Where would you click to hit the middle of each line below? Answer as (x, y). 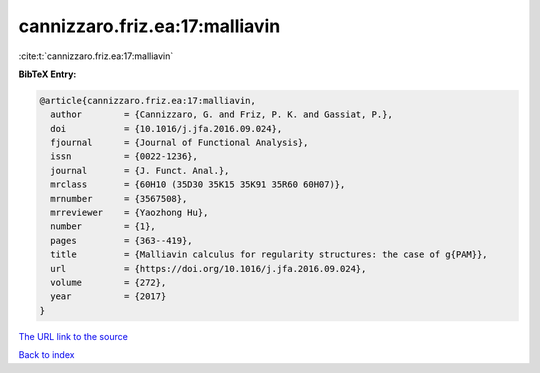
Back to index (46, 355)
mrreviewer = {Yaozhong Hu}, (129, 213)
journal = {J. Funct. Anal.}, (140, 170)
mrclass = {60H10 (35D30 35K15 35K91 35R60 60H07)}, (198, 184)
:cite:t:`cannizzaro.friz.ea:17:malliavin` (96, 56)
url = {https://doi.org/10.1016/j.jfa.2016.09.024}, (208, 268)
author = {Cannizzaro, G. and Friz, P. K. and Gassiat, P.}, (222, 114)
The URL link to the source (73, 336)
